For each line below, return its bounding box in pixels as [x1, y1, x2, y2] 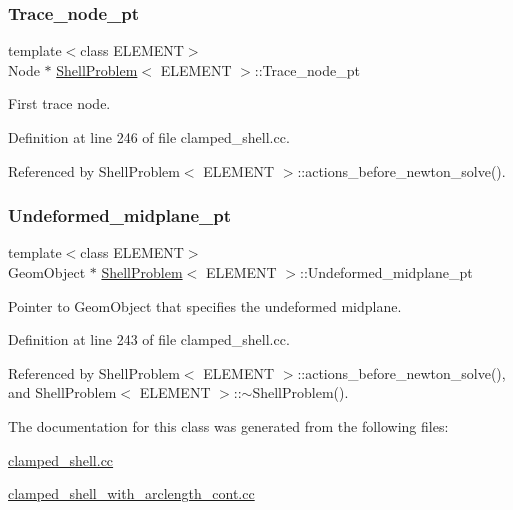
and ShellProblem [8, 382, 117, 403]
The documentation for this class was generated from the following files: [8, 415, 449, 436]
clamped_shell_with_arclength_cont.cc [8, 483, 255, 504]
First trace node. [8, 93, 111, 114]
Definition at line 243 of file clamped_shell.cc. [8, 329, 290, 350]
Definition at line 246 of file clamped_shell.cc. [8, 127, 290, 147]
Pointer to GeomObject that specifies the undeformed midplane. [8, 295, 402, 316]
